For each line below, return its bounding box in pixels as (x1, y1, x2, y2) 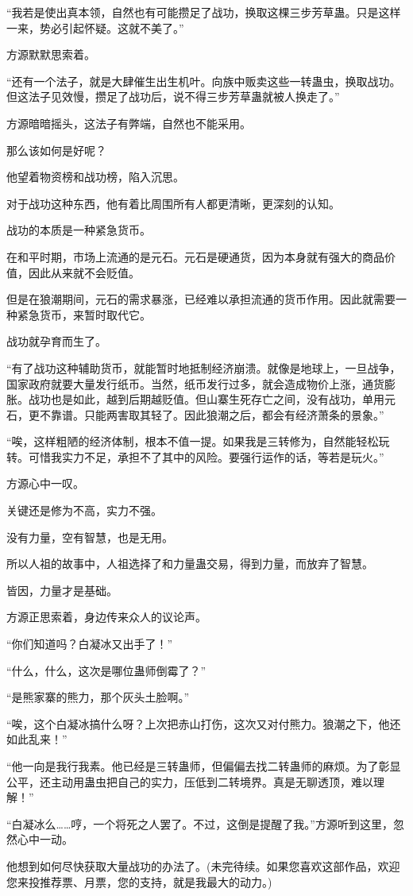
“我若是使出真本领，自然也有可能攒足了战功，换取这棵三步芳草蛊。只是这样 (6, 4, 401, 20)
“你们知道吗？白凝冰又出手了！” (6, 635, 173, 652)
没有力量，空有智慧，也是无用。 (6, 528, 173, 545)
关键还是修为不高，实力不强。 (6, 502, 162, 519)
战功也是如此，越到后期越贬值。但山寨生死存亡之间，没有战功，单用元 (28, 391, 396, 407)
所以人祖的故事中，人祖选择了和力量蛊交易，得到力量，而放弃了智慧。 (6, 555, 373, 572)
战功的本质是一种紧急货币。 (6, 222, 151, 238)
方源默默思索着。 (6, 46, 95, 63)
